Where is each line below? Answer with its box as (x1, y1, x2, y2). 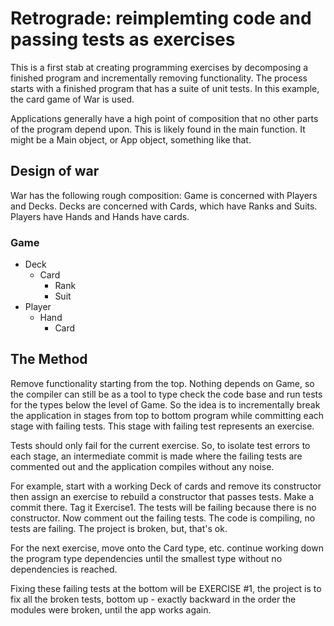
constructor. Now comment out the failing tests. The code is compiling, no (10, 512, 316, 524)
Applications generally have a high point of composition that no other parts (10, 112, 319, 124)
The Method (10, 351, 88, 368)
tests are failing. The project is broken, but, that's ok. (10, 522, 228, 534)
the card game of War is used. (10, 93, 135, 105)
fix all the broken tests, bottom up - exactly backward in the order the (10, 593, 297, 605)
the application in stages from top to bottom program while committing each (10, 409, 325, 421)
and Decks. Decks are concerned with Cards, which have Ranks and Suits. (10, 200, 318, 212)
